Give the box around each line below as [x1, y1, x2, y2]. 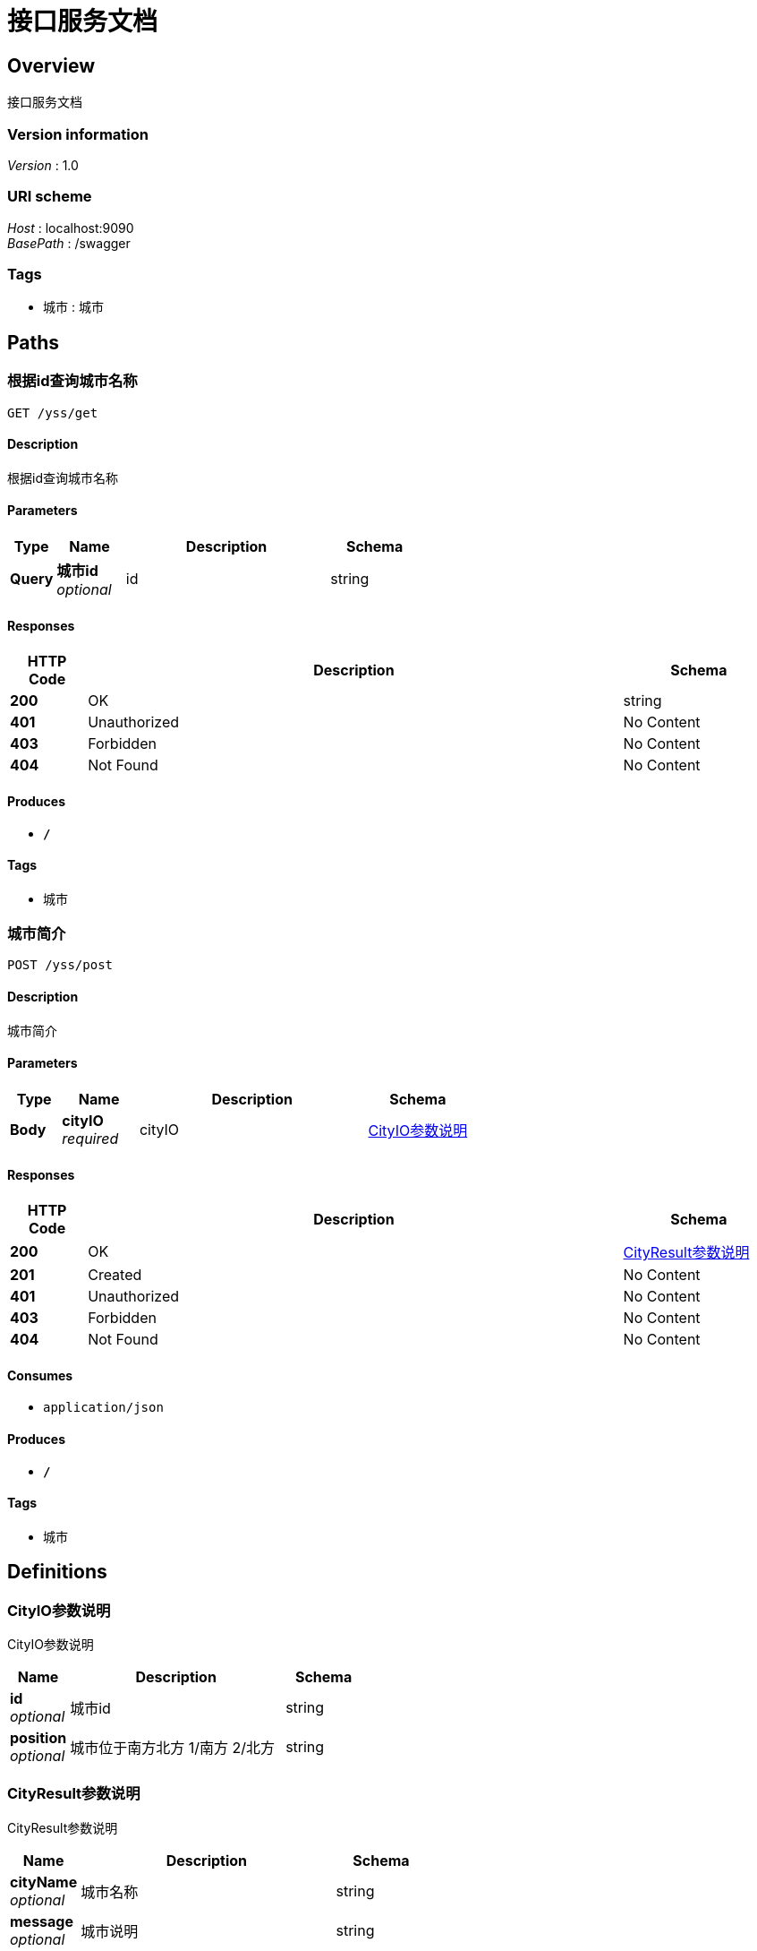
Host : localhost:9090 [7, 219, 134, 236]
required [62, 1129, 119, 1147]
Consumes [7, 1367, 73, 1383]
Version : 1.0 [7, 157, 79, 173]
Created [88, 1266, 142, 1285]
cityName [10, 1872, 78, 1891]
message [10, 1912, 73, 1930]
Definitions [7, 1560, 107, 1584]
